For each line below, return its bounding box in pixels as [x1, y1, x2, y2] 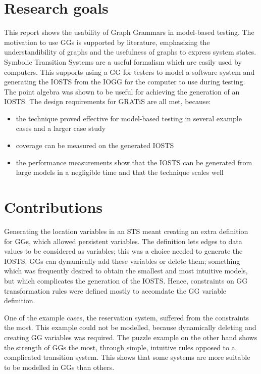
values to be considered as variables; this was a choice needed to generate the [4, 246, 243, 256]
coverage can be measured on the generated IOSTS [16, 140, 174, 151]
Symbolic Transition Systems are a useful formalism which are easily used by [4, 56, 242, 67]
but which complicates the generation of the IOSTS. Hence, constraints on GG [4, 275, 248, 286]
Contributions [4, 197, 103, 217]
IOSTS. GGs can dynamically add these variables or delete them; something [4, 255, 240, 266]
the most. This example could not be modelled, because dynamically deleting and [4, 322, 256, 333]
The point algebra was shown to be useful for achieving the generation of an [4, 86, 240, 97]
